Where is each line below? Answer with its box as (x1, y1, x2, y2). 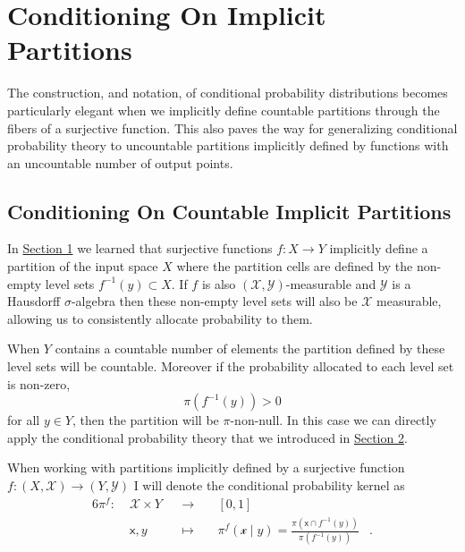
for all (7, 411, 40, 429)
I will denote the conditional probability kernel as (133, 476, 405, 495)
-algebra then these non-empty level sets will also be (71, 292, 358, 310)
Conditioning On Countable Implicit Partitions (7, 197, 452, 225)
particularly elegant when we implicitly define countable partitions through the (7, 100, 440, 119)
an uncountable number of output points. (7, 153, 233, 172)
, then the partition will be (72, 411, 219, 429)
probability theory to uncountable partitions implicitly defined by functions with (7, 136, 449, 155)
